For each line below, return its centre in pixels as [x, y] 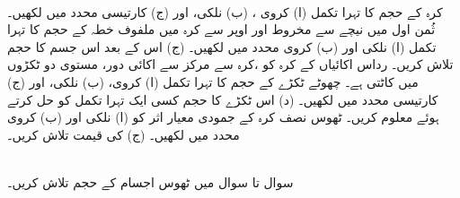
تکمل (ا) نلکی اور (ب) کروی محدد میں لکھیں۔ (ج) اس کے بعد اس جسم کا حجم [222, 46]
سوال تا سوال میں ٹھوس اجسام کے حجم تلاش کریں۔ [150, 181]
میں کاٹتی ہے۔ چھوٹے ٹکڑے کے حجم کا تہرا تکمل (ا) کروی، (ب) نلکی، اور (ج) [213, 81]
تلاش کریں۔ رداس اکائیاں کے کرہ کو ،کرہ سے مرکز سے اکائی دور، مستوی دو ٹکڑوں [230, 64]
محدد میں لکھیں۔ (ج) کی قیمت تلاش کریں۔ [124, 134]
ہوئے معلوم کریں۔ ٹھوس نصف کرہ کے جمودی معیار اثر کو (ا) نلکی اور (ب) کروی [223, 117]
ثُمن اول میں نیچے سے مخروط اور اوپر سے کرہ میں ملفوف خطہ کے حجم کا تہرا [221, 29]
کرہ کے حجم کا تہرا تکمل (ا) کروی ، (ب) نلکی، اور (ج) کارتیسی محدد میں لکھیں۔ [225, 11]
